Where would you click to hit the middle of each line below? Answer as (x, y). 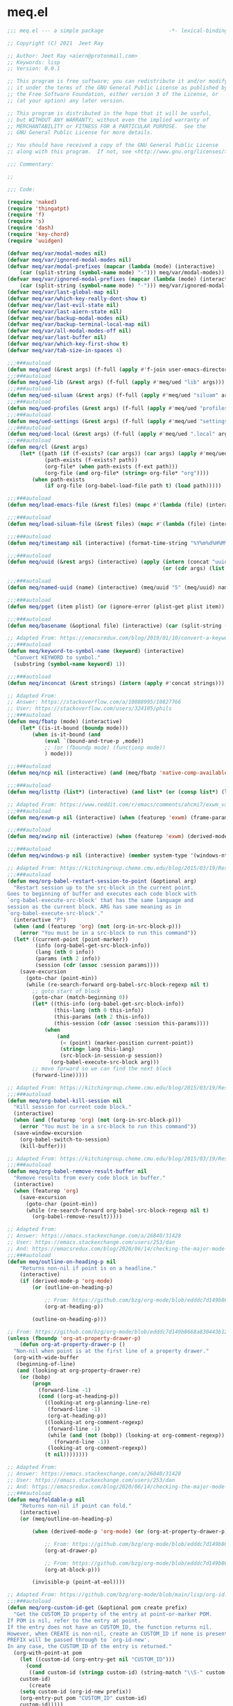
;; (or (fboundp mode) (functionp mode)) (105, 748)
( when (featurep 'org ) (46, 1191)
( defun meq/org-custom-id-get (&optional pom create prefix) (97, 1608)
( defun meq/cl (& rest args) (48, 447)
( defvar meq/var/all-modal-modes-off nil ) (69, 331)
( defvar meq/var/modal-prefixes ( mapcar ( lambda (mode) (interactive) (111, 266)
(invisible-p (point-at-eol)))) (79, 1582)
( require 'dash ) (31, 228)
